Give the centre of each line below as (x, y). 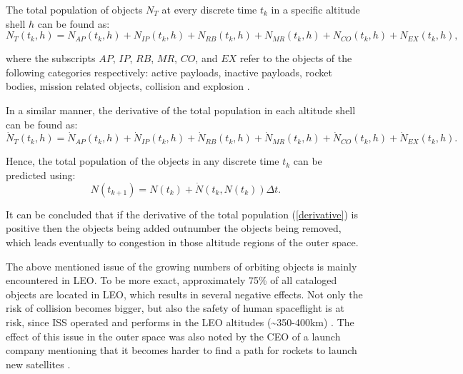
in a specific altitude (315, 9)
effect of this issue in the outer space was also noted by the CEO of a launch (173, 336)
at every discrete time (209, 9)
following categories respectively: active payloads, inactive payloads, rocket (169, 72)
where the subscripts (51, 58)
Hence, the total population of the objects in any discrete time (143, 161)
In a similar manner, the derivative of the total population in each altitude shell (181, 110)
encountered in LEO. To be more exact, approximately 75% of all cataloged (171, 280)
